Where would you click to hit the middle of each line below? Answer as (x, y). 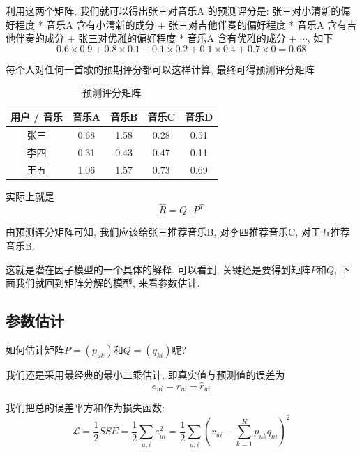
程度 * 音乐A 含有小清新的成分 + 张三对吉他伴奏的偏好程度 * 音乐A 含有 (181, 24)
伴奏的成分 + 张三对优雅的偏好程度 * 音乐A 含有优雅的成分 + (156, 38)
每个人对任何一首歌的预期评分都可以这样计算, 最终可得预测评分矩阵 (160, 69)
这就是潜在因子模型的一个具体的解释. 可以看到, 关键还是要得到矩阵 (158, 269)
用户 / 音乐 (37, 116)
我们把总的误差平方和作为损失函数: (85, 408)
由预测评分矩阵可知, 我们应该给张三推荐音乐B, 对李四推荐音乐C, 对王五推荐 (178, 232)
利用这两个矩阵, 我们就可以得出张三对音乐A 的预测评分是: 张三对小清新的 (173, 10)
